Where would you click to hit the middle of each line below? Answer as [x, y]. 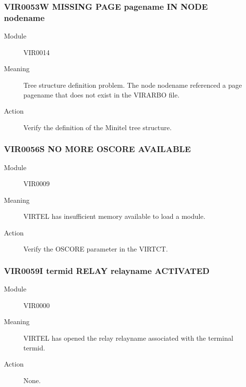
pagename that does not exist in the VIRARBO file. [102, 94]
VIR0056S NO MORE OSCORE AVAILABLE [97, 149]
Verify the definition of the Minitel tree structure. [98, 127]
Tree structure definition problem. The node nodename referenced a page [133, 85]
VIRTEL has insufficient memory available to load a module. [114, 216]
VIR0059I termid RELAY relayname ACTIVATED [107, 271]
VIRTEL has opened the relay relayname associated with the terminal [128, 338]
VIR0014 [37, 52]
